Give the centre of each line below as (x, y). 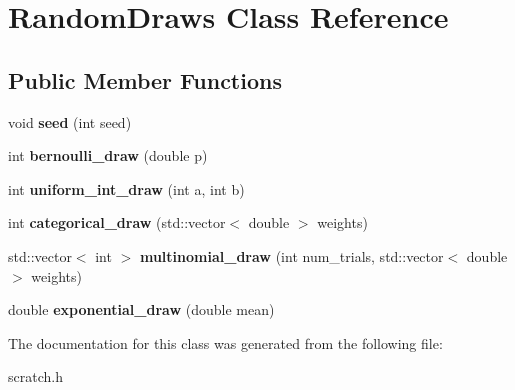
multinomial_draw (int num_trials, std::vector (291, 255)
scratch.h (35, 376)
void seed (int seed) (70, 121)
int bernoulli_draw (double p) (108, 155)
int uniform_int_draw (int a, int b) (126, 188)
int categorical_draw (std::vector (117, 222)
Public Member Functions (145, 79)
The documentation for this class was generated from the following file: (225, 342)
